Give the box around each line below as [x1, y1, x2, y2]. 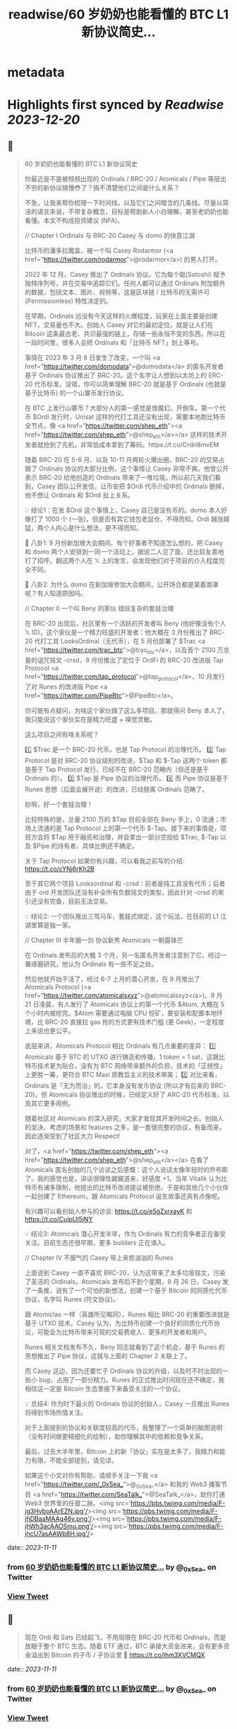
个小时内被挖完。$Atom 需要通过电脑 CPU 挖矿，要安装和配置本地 [24, 1009, 217, 1017]
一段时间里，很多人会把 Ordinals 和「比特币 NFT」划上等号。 [24, 338, 203, 347]
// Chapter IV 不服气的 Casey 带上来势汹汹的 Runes [24, 1253, 174, 1262]
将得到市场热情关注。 [24, 1408, 87, 1417]
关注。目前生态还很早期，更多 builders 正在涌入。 [24, 1239, 169, 1247]
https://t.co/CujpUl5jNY [24, 1215, 93, 1224]
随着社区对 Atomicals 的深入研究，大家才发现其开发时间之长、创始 [24, 1114, 218, 1122]
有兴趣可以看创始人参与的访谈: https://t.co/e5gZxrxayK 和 [24, 1207, 193, 1216]
